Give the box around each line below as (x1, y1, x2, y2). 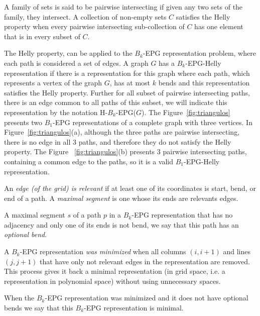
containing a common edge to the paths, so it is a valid (4, 156, 173, 166)
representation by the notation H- (4, 107, 108, 117)
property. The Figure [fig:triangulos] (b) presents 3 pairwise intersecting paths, (4, 146, 247, 157)
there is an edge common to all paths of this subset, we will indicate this (4, 97, 227, 108)
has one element (194, 21, 243, 32)
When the (4, 292, 35, 303)
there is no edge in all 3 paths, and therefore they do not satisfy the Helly (4, 136, 231, 147)
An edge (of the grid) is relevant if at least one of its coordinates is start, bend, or (4, 183, 256, 193)
